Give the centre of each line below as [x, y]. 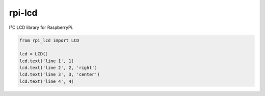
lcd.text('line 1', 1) [47, 61]
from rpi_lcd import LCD [49, 40]
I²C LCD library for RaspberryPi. [41, 27]
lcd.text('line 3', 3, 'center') [60, 74]
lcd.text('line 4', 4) [47, 81]
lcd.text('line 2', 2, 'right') [58, 68]
